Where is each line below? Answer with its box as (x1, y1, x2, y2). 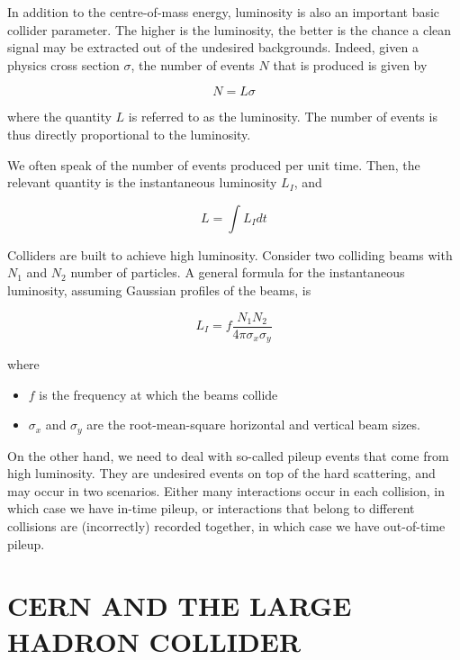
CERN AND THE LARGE (7, 587, 352, 624)
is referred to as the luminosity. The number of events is (128, 107, 437, 126)
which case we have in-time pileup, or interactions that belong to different (7, 499, 415, 518)
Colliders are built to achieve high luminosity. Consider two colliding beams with (7, 245, 453, 264)
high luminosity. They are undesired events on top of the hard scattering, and (7, 464, 436, 483)
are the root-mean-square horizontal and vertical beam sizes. (86, 415, 420, 434)
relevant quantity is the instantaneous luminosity (7, 173, 277, 192)
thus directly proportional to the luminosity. (7, 124, 251, 143)
